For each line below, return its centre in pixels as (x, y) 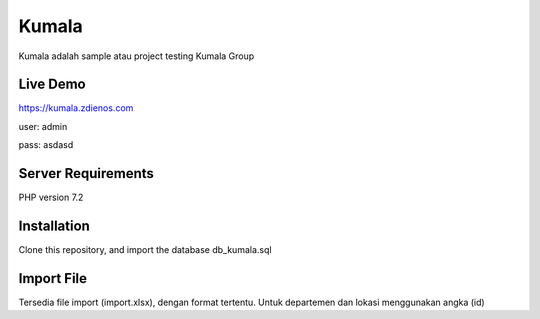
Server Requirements (86, 173)
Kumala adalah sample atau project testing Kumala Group (136, 56)
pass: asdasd (46, 145)
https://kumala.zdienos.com (76, 108)
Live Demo (52, 84)
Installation (54, 225)
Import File (53, 278)
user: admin (43, 126)
